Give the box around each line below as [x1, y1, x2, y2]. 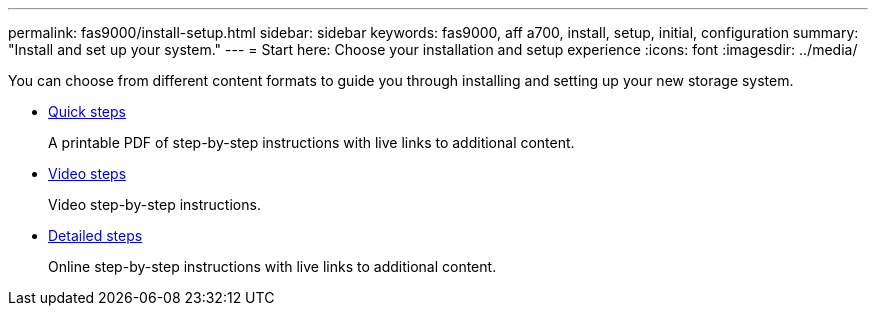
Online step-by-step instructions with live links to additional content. [48, 258, 497, 275]
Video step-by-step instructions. [48, 196, 261, 213]
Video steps [48, 165, 127, 182]
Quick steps [48, 103, 126, 120]
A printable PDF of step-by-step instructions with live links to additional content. [48, 134, 575, 151]
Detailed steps [48, 227, 143, 244]
